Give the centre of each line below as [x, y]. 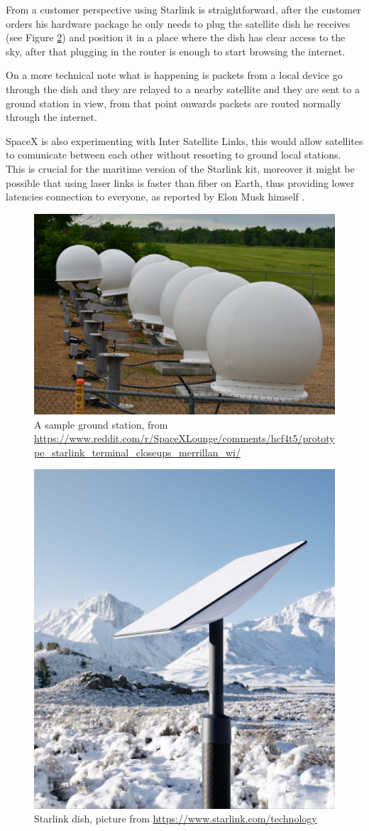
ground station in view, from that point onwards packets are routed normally [174, 103]
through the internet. [51, 117]
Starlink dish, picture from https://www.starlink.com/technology [176, 819]
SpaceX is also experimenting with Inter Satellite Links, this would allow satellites [184, 140]
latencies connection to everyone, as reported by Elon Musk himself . [155, 197]
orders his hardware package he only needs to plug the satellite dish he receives [178, 23]
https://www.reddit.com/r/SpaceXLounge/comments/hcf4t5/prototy [184, 438]
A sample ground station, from [101, 424]
